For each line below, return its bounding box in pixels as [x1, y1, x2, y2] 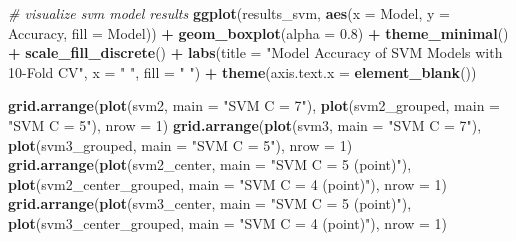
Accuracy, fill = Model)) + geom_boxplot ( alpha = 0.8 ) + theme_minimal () [8, 22, 509, 43]
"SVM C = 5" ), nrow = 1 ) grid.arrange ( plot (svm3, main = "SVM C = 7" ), [8, 114, 482, 135]
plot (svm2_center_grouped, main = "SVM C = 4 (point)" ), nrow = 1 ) [8, 173, 448, 194]
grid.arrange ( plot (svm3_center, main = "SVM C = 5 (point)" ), [8, 193, 412, 214]
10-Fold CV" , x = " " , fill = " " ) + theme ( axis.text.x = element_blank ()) [8, 61, 477, 82]
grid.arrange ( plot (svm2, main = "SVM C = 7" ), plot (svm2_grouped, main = [8, 95, 500, 116]
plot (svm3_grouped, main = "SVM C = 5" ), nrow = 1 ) [8, 134, 353, 155]
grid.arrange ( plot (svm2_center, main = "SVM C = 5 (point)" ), [8, 154, 412, 175]
